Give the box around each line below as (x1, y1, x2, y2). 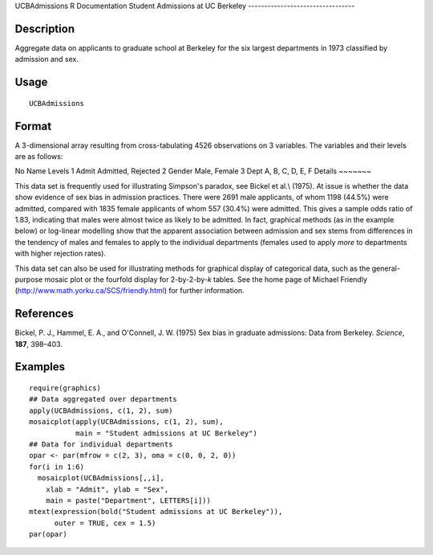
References (14, 307, 74, 320)
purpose (14, 274, 43, 284)
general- (371, 263, 401, 273)
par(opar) (29, 530, 67, 539)
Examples (14, 360, 66, 373)
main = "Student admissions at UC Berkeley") (75, 428, 258, 438)
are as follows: (14, 152, 63, 161)
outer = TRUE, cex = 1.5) (54, 518, 156, 528)
